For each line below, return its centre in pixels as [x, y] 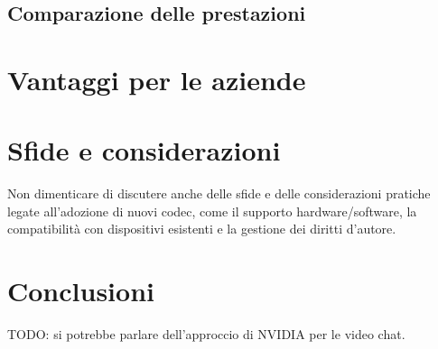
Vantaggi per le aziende [157, 79]
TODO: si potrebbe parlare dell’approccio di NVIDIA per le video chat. [206, 334]
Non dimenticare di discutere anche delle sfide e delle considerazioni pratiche [219, 193]
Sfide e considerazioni [144, 150]
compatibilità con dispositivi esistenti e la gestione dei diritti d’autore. [202, 229]
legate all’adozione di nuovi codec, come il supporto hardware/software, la [212, 211]
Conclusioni [81, 291]
